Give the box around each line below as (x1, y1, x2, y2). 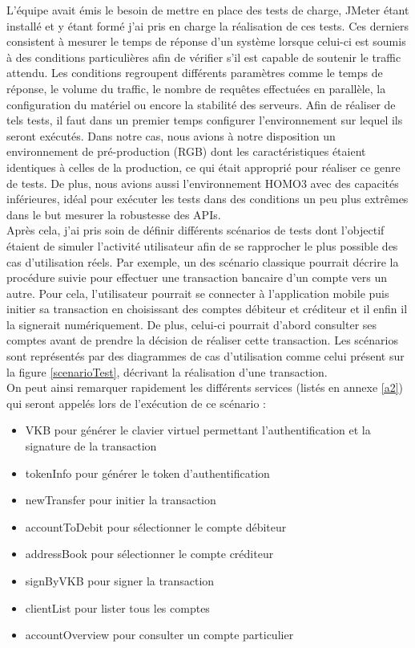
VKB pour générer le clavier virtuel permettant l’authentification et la (25, 422, 371, 438)
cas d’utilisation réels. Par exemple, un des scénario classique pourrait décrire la (6, 253, 399, 270)
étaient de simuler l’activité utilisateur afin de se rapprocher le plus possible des (6, 237, 398, 254)
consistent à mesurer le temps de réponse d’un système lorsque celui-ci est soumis (6, 33, 406, 50)
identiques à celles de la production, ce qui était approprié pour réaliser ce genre (6, 158, 401, 175)
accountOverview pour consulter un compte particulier (25, 626, 294, 643)
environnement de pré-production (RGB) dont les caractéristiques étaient (6, 143, 366, 160)
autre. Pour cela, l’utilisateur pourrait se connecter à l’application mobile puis (6, 284, 389, 301)
